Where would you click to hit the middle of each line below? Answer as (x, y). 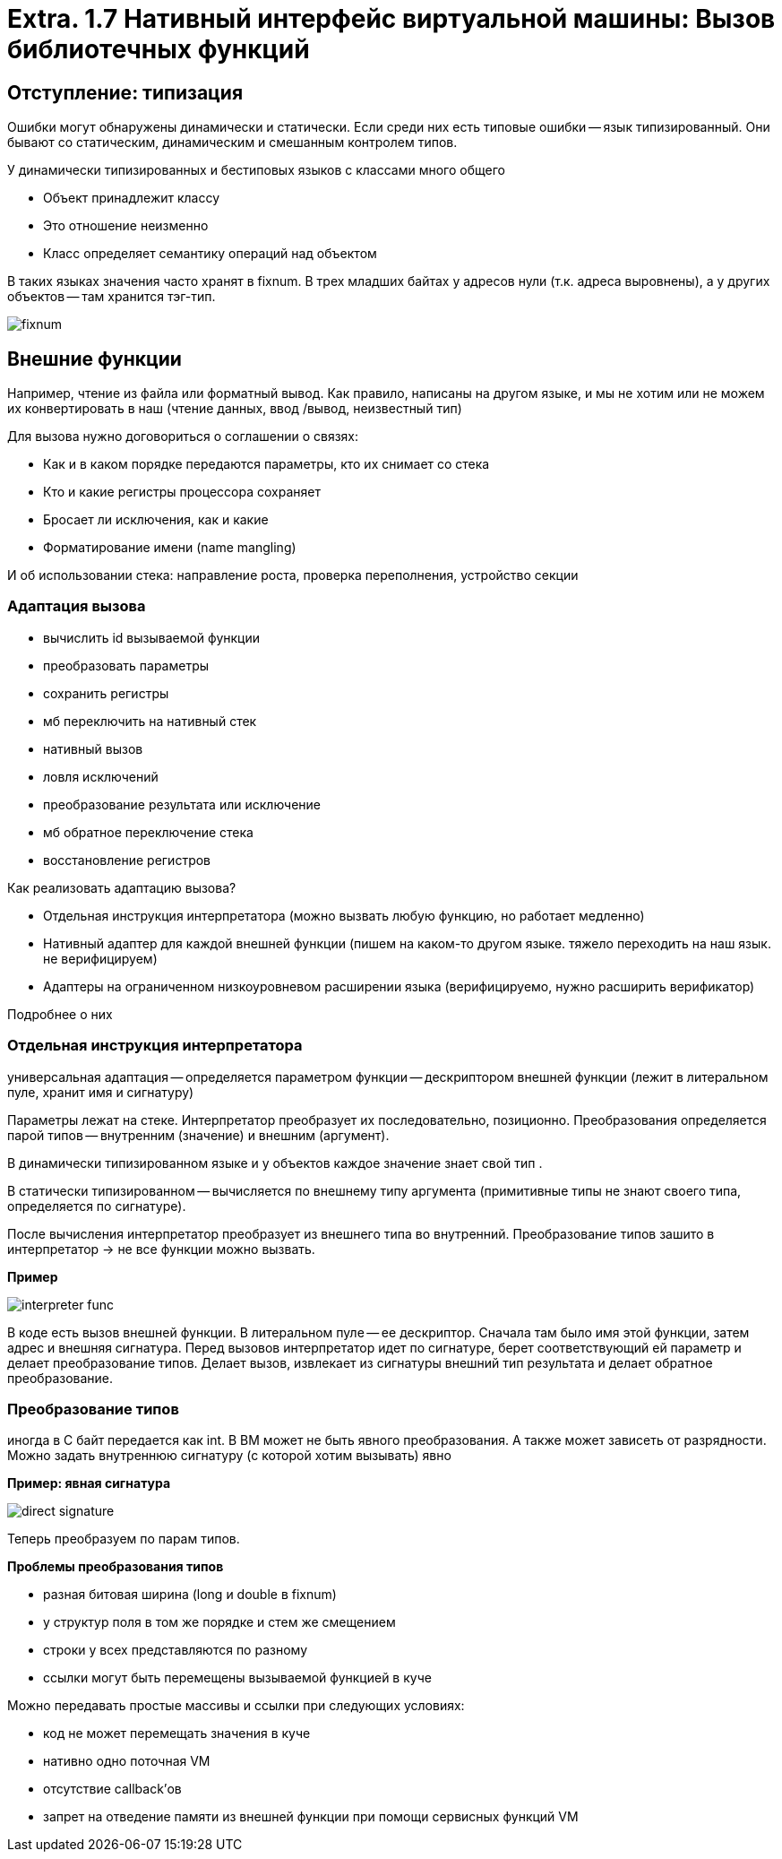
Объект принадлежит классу (132, 198)
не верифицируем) (100, 958)
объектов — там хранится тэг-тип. (112, 297)
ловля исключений (101, 776)
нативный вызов (93, 748)
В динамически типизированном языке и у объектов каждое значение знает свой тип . (275, 1163)
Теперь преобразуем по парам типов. (124, 1539)
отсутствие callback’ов (112, 1789)
